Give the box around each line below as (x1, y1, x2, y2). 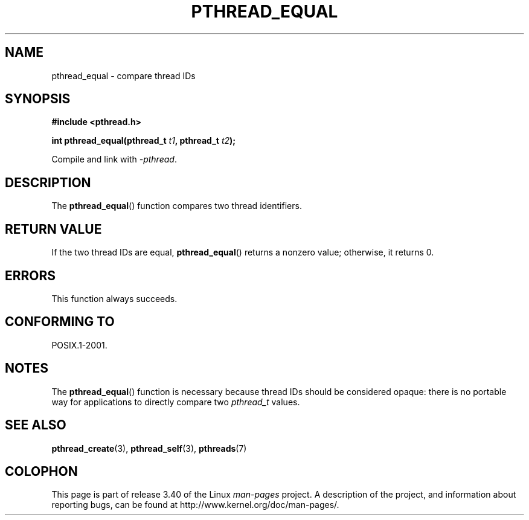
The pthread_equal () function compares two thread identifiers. (51, 201, 302, 211)
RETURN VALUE (5, 221, 102, 237)
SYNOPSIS (5, 91, 71, 107)
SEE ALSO (5, 417, 66, 433)
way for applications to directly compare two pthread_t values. (51, 396, 300, 407)
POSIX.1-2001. (51, 339, 107, 350)
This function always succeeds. (51, 293, 178, 304)
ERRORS (5, 268, 56, 283)
